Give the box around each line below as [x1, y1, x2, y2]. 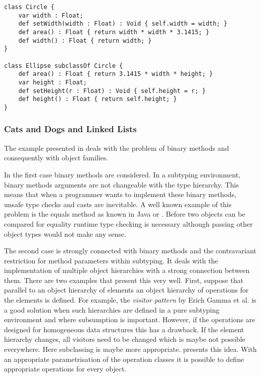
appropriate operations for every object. [4, 363, 127, 374]
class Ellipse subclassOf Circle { [4, 62, 123, 69]
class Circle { [4, 4, 55, 11]
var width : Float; [18, 12, 83, 19]
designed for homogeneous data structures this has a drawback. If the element [4, 324, 244, 334]
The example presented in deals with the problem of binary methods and [4, 142, 229, 153]
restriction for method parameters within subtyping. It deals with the [4, 255, 218, 265]
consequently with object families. [4, 152, 109, 163]
